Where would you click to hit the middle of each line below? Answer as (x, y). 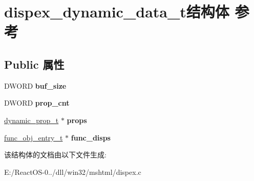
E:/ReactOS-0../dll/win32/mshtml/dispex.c (73, 172)
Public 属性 (34, 64)
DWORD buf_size (35, 85)
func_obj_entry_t (34, 137)
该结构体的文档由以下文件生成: (55, 155)
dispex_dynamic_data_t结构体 (117, 12)
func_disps (91, 137)
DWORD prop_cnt (37, 103)
